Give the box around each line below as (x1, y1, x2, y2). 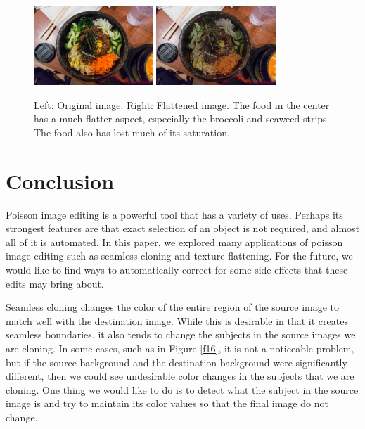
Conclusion (6, 166, 115, 195)
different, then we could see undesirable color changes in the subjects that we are (6, 369, 354, 383)
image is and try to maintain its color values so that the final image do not (6, 396, 328, 411)
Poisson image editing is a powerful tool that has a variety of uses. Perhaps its (6, 207, 343, 222)
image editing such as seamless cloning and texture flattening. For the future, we (6, 248, 353, 263)
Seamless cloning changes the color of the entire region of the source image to (6, 300, 340, 314)
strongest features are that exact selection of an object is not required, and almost (6, 221, 360, 236)
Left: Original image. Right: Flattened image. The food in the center (34, 97, 330, 112)
